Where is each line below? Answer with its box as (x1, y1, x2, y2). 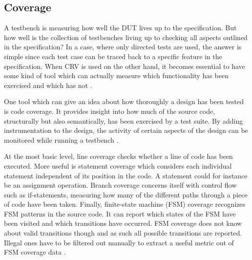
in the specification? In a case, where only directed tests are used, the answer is (4, 42, 242, 52)
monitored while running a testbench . (4, 134, 119, 145)
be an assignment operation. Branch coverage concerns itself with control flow (4, 180, 237, 190)
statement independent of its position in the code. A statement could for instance (4, 170, 248, 180)
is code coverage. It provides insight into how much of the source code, (4, 106, 215, 116)
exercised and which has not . (4, 80, 92, 90)
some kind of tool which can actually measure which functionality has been (4, 70, 229, 81)
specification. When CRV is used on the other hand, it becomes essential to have (4, 61, 245, 71)
